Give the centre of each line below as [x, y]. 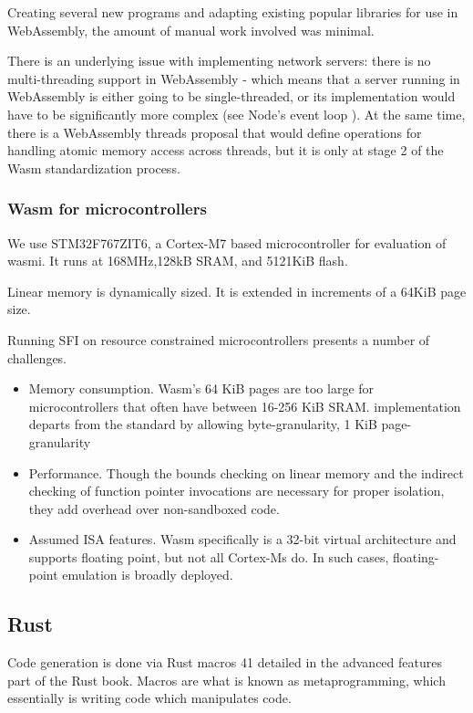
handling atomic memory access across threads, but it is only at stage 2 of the [226, 150]
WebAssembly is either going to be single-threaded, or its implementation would [231, 96]
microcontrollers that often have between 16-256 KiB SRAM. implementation [245, 406]
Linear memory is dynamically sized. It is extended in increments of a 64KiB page [237, 291]
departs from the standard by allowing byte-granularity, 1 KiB [203, 424]
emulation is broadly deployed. [148, 575]
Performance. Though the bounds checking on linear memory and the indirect [246, 472]
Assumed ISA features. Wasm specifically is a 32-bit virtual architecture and [242, 539]
